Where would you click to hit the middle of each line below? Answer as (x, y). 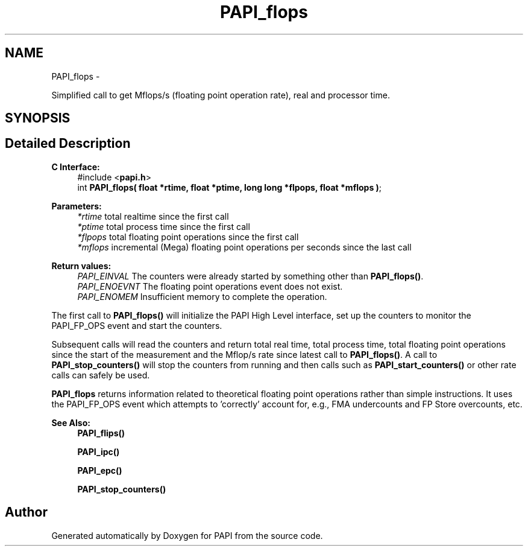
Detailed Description (68, 144)
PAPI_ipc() (99, 451)
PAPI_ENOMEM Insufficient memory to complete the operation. (202, 296)
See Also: (71, 422)
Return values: (81, 266)
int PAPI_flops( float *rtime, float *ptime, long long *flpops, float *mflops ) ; (230, 187)
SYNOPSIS (38, 118)
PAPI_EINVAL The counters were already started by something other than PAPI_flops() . (250, 276)
